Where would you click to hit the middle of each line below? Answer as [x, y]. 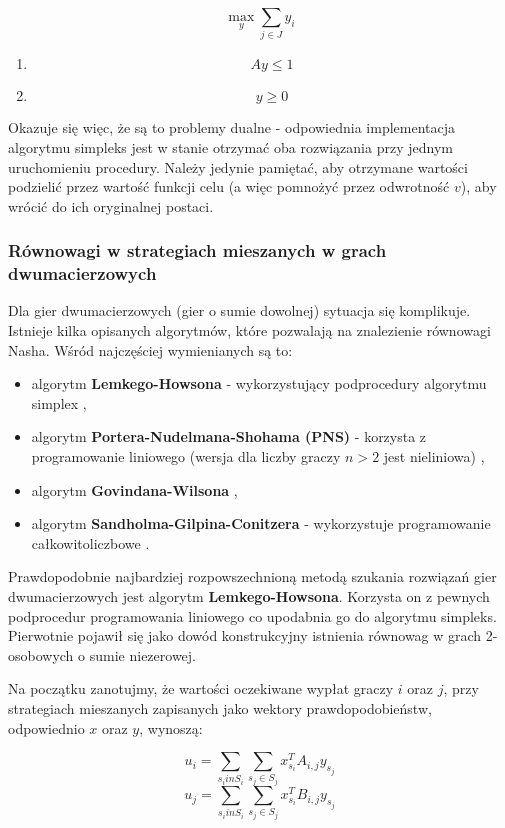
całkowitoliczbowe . [90, 542]
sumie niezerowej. [142, 654]
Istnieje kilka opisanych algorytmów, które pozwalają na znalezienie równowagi [249, 330]
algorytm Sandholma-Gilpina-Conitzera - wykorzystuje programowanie [261, 523]
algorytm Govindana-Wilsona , [134, 489]
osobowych [41, 654]
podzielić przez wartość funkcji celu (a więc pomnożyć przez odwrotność [229, 186]
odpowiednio [46, 727]
